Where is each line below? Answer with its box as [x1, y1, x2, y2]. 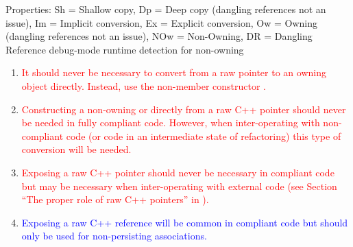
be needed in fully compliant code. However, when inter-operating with [21, 115, 320, 130]
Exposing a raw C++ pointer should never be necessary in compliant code [21, 165, 334, 179]
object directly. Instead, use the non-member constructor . [21, 78, 267, 93]
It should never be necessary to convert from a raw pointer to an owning [21, 65, 326, 80]
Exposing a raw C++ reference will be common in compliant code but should [21, 215, 348, 229]
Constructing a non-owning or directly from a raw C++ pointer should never [21, 102, 346, 116]
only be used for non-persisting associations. [21, 228, 207, 243]
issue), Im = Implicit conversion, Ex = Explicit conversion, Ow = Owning [5, 15, 317, 30]
